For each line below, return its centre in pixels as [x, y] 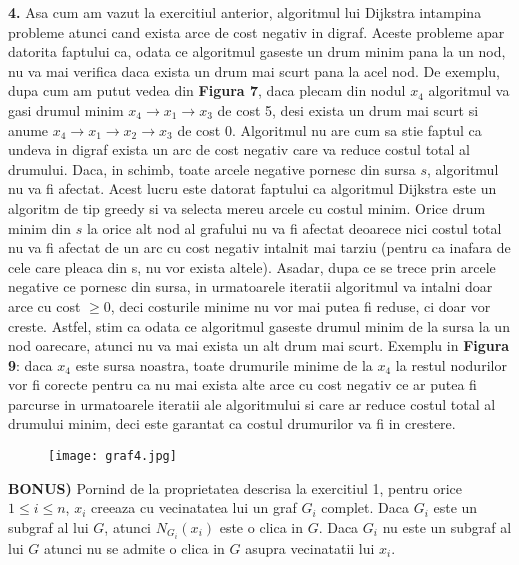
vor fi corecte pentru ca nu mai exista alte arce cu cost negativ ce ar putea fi [242, 384]
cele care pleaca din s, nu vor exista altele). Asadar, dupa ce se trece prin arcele [252, 266]
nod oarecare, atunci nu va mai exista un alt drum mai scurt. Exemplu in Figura [259, 345]
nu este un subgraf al [447, 526]
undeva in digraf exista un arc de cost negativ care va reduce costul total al [239, 149]
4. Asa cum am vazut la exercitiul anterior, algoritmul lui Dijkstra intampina [245, 12]
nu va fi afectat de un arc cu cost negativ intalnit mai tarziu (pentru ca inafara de [259, 247]
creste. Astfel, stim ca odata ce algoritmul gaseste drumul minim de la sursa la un [259, 325]
